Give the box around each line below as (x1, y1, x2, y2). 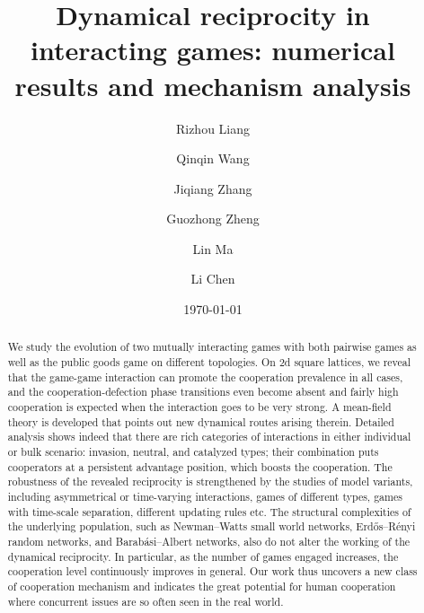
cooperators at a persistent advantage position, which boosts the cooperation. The (7, 459, 393, 474)
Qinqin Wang (176, 149, 250, 168)
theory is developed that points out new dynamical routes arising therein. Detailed (7, 414, 394, 429)
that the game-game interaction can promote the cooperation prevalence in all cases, (7, 369, 403, 384)
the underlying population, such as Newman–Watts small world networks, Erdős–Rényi (7, 519, 416, 534)
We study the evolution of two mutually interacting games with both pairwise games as (7, 339, 417, 355)
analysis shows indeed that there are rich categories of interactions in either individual (7, 429, 411, 444)
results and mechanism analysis (14, 66, 411, 103)
